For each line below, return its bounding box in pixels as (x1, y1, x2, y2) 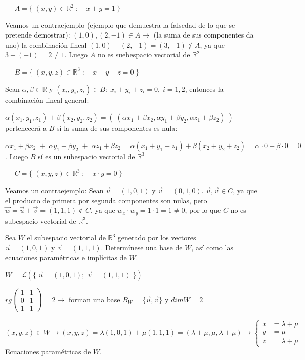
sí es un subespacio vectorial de (38, 151, 135, 161)
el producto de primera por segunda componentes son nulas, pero (5, 195, 207, 205)
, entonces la (185, 83, 224, 94)
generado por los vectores (117, 232, 196, 243)
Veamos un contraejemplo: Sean (5, 185, 104, 195)
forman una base (68, 294, 120, 304)
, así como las (191, 242, 233, 253)
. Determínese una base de (101, 242, 183, 253)
